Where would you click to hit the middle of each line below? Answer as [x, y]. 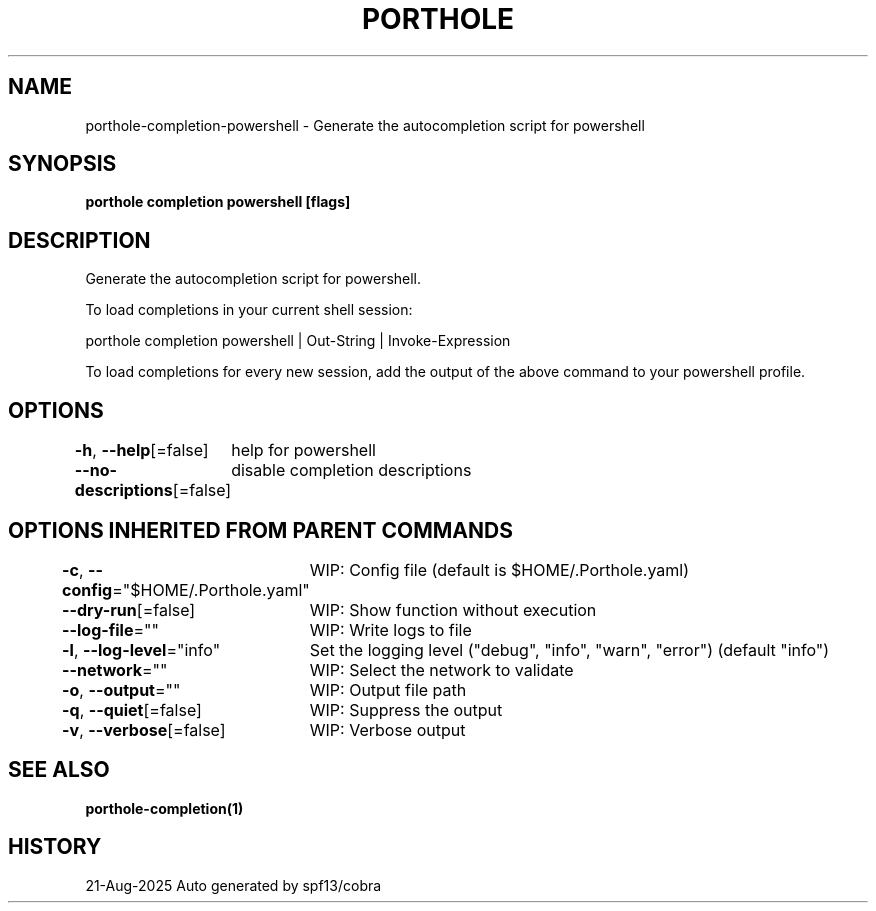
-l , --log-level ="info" [141, 649]
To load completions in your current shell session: [249, 310]
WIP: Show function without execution [453, 609]
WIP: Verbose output [387, 729]
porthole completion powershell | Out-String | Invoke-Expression [298, 341]
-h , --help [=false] [141, 450]
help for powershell [303, 450]
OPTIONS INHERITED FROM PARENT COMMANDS [260, 530]
